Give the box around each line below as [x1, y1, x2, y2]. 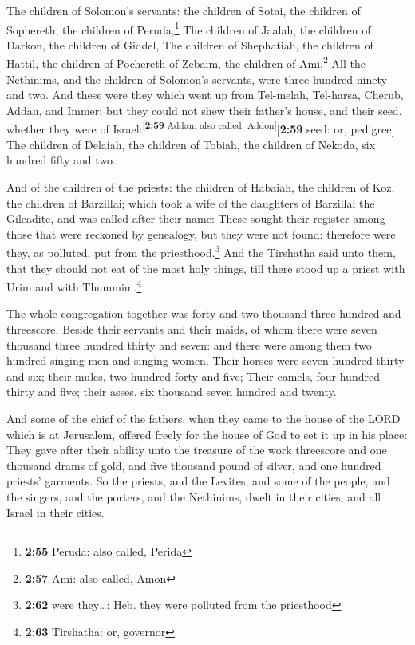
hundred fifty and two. [6, 152, 116, 168]
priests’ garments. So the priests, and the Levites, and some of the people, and [6, 473, 390, 489]
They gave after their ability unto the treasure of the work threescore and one [6, 441, 387, 458]
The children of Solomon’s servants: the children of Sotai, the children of [6, 2, 361, 18]
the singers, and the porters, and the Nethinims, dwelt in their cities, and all [6, 488, 381, 505]
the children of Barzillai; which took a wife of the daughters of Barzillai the [6, 194, 375, 211]
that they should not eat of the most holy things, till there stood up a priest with [6, 259, 405, 276]
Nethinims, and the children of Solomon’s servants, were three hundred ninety [6, 70, 387, 87]
